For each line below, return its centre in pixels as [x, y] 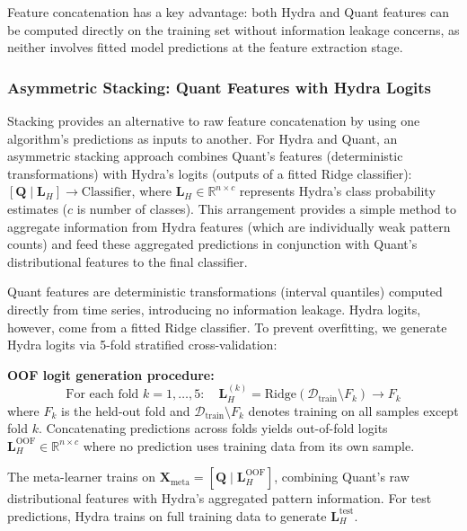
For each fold [102, 395]
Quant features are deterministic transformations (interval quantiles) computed [225, 292]
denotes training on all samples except [353, 410]
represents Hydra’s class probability [337, 191]
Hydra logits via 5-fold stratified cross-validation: [142, 345]
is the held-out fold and [126, 410]
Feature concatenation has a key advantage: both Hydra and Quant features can [229, 12]
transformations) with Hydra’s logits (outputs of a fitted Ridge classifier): [210, 173]
